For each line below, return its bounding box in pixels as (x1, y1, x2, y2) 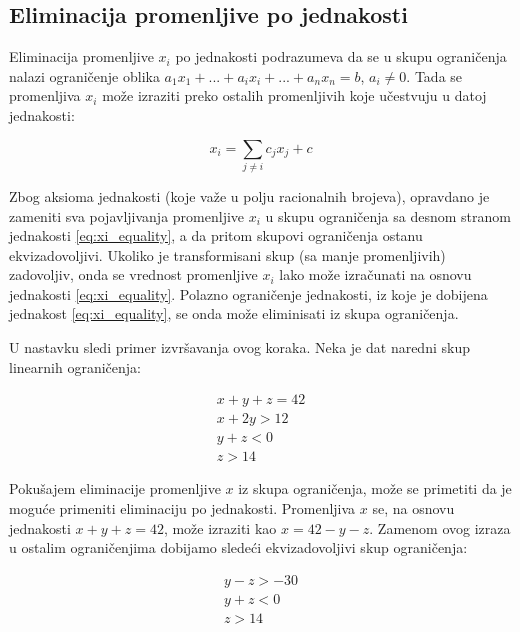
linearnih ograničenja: (9, 356, 141, 377)
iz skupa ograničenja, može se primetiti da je (238, 478, 512, 499)
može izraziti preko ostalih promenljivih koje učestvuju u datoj (102, 85, 487, 106)
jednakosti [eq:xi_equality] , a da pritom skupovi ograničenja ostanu (9, 225, 423, 246)
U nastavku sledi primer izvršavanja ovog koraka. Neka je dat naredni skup (9, 337, 470, 358)
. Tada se (406, 65, 463, 86)
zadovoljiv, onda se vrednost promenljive (9, 264, 258, 285)
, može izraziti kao (163, 517, 277, 538)
